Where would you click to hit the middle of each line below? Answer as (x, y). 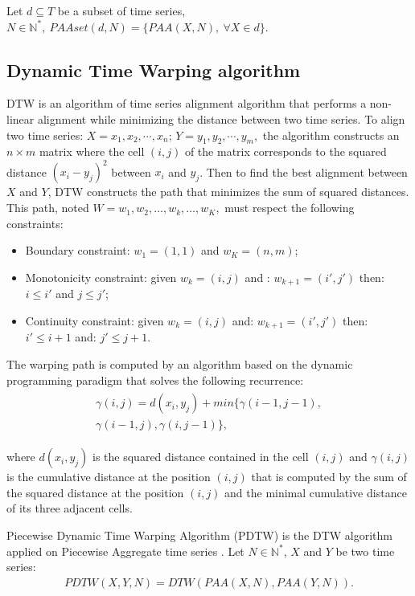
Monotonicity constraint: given (101, 277)
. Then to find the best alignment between (304, 171)
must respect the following (290, 208)
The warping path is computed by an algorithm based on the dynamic (180, 363)
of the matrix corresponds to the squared (286, 151)
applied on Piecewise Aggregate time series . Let (125, 551)
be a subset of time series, (121, 10)
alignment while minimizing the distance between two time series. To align (221, 118)
